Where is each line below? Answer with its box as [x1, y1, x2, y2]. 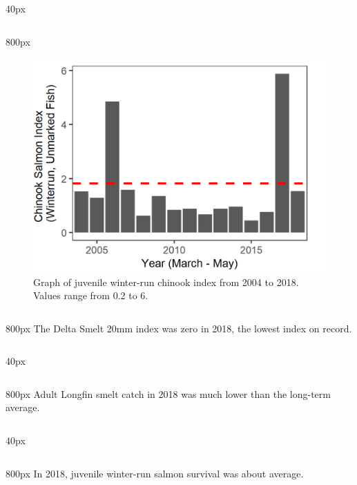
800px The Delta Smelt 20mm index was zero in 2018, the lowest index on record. [6, 321, 352, 335]
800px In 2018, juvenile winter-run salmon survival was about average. [6, 466, 304, 480]
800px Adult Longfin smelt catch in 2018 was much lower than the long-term [6, 386, 331, 401]
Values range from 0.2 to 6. [33, 288, 148, 303]
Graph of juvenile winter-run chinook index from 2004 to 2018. [33, 274, 299, 289]
